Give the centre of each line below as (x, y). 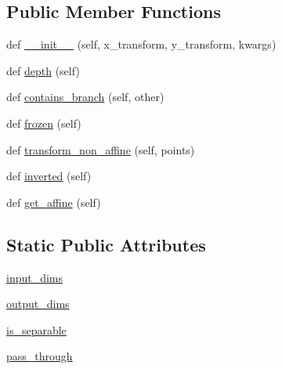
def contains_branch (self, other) (85, 97)
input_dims (35, 277)
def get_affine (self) (54, 202)
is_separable (36, 329)
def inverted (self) (49, 176)
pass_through (40, 356)
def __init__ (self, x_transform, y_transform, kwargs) (141, 44)
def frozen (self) (44, 123)
